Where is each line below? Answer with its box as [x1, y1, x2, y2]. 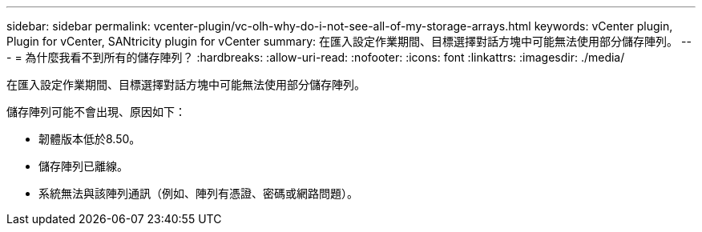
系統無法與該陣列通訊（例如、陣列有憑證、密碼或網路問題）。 [38, 186, 358, 200]
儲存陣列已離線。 [38, 159, 128, 173]
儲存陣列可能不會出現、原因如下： [6, 105, 186, 118]
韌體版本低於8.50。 [38, 132, 141, 146]
